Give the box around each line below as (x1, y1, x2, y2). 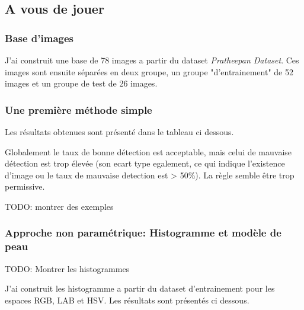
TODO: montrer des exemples (5, 200, 114, 212)
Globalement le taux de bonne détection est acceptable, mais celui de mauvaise (5, 145, 292, 158)
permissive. (5, 180, 45, 193)
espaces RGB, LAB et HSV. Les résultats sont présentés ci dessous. (5, 293, 249, 306)
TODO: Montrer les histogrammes (5, 262, 130, 274)
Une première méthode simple (5, 102, 152, 117)
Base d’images (5, 30, 74, 45)
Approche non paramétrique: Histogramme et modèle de (5, 225, 281, 240)
